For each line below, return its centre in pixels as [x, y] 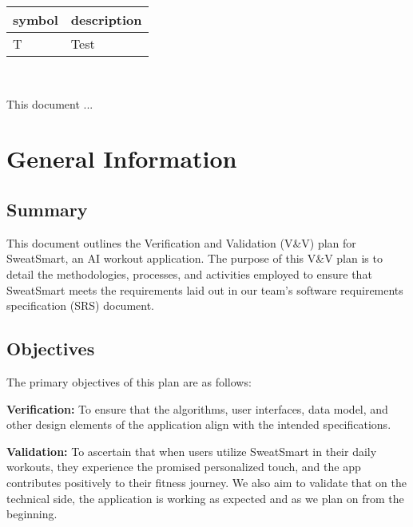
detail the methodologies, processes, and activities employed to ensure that [189, 273]
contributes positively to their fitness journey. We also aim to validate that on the [207, 482]
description [106, 20]
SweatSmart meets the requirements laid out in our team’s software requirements [205, 289]
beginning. [32, 514]
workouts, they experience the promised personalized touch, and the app [184, 467]
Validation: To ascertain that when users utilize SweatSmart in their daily [192, 451]
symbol [36, 20]
